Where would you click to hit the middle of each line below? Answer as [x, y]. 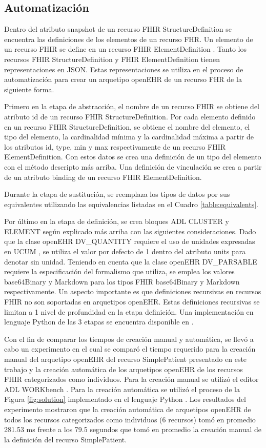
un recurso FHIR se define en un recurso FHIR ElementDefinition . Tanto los [125, 49]
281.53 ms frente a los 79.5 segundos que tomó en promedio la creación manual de [133, 429]
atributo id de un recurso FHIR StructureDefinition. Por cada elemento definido [130, 116]
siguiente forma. [29, 89]
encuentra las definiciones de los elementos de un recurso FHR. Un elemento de [129, 39]
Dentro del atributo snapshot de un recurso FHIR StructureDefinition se [118, 29]
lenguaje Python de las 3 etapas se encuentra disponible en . [99, 322]
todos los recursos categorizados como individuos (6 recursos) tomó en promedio [130, 419]
